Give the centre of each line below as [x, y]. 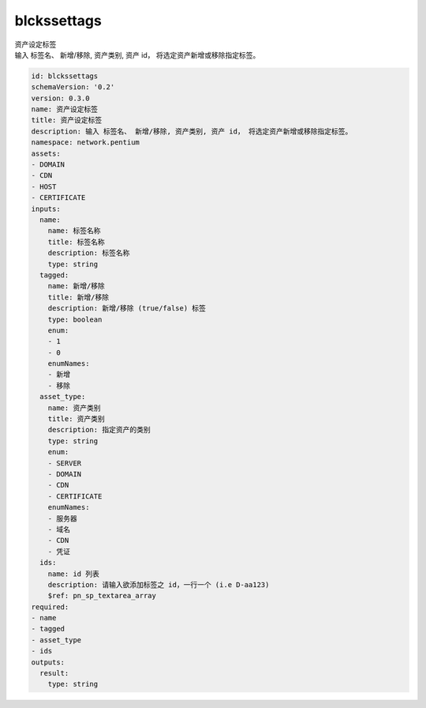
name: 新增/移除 [77, 286]
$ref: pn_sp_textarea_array [102, 596]
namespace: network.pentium [85, 143]
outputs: [48, 662]
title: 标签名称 [77, 242]
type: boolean [75, 319]
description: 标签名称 [89, 253]
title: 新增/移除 [78, 297]
